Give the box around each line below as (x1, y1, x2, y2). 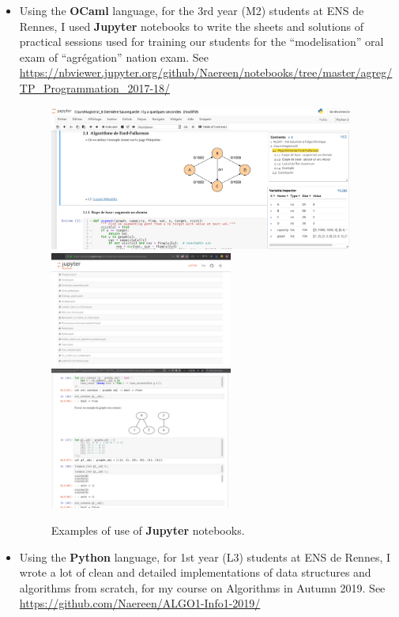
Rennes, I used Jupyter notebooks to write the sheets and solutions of (19, 17, 364, 34)
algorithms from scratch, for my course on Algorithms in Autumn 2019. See (19, 579, 386, 596)
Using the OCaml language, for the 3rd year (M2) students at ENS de (19, 2, 364, 18)
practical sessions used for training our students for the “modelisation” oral (19, 33, 384, 50)
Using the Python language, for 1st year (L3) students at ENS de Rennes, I (19, 548, 391, 565)
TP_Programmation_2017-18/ (19, 79, 171, 96)
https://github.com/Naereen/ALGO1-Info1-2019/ (19, 595, 261, 611)
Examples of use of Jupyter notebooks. (51, 522, 245, 539)
